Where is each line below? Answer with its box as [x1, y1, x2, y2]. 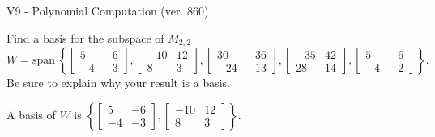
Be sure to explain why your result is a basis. [6, 74, 231, 91]
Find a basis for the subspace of [6, 29, 164, 46]
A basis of [6, 106, 56, 122]
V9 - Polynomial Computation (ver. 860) [6, 2, 209, 19]
